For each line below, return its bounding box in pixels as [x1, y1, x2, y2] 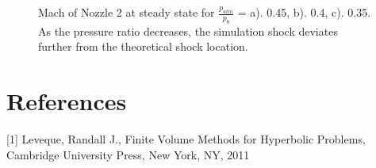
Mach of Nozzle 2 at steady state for [38, 4, 215, 20]
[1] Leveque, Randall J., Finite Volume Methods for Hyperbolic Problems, [6, 131, 366, 147]
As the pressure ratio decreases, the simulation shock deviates [38, 22, 338, 39]
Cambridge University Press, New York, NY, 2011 [6, 146, 250, 162]
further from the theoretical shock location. [38, 38, 248, 55]
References [6, 85, 127, 117]
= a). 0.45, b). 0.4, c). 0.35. [237, 4, 371, 20]
